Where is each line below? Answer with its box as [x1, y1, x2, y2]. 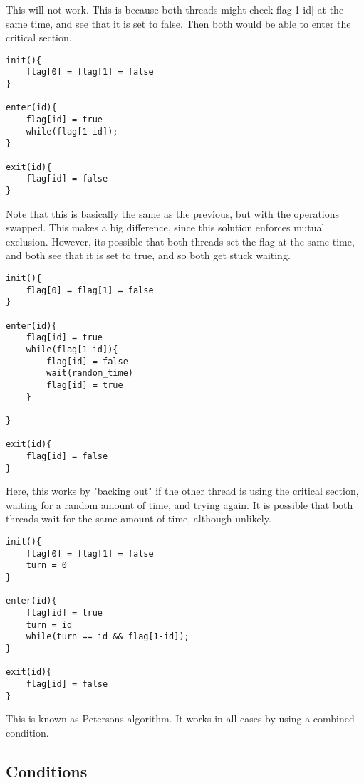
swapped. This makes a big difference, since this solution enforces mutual [6, 220, 325, 235]
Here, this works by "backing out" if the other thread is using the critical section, [6, 483, 359, 498]
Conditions [6, 760, 88, 782]
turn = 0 [26, 560, 67, 571]
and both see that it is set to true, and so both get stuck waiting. [6, 248, 291, 263]
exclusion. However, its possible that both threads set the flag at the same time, [6, 233, 355, 248]
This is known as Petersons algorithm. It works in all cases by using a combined [6, 711, 355, 726]
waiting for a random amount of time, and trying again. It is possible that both [6, 497, 353, 512]
